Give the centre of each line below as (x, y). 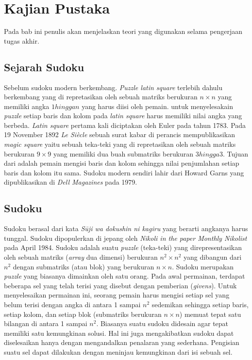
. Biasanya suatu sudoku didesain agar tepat (162, 323)
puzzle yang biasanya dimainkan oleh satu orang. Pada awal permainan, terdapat (125, 276)
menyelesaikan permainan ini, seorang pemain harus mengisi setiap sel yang (117, 295)
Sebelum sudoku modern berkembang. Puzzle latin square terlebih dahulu (113, 87)
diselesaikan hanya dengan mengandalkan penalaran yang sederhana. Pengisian (122, 342)
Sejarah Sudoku (44, 67)
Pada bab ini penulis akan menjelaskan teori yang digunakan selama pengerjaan (123, 31)
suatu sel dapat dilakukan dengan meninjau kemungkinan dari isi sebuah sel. (118, 352)
